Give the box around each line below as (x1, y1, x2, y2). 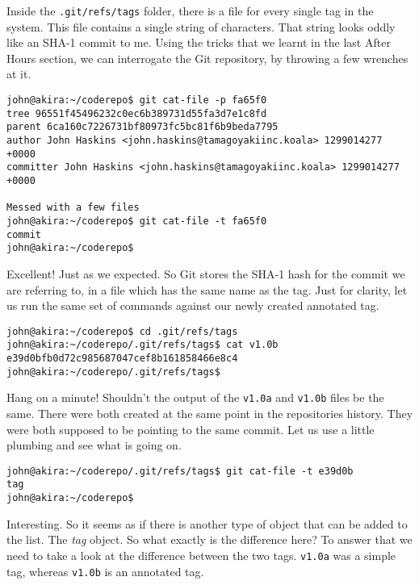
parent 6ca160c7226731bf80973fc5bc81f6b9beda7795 (6, 121, 279, 133)
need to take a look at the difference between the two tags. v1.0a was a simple (6, 546, 396, 563)
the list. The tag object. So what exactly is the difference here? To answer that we (6, 531, 413, 548)
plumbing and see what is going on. (6, 437, 182, 453)
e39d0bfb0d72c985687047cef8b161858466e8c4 (6, 353, 238, 364)
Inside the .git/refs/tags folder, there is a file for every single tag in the (6, 2, 374, 19)
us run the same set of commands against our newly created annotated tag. (6, 297, 379, 314)
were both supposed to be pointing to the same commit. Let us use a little (6, 420, 375, 437)
